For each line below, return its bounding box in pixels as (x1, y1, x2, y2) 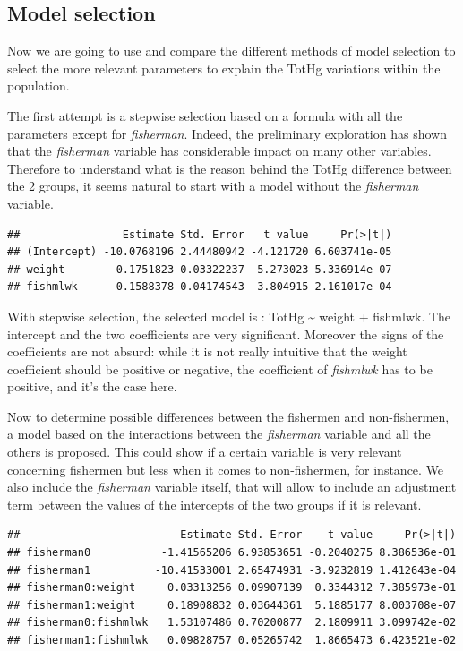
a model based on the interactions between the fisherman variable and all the (7, 424, 431, 443)
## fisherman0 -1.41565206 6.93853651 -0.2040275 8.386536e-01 (7, 546, 457, 560)
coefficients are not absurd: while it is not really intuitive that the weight (7, 342, 407, 361)
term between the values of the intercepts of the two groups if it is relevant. (7, 494, 422, 513)
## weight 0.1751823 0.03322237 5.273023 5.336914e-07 (7, 262, 392, 276)
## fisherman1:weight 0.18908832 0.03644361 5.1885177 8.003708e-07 (7, 598, 457, 612)
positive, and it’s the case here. (7, 377, 177, 396)
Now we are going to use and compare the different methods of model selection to (7, 41, 456, 60)
